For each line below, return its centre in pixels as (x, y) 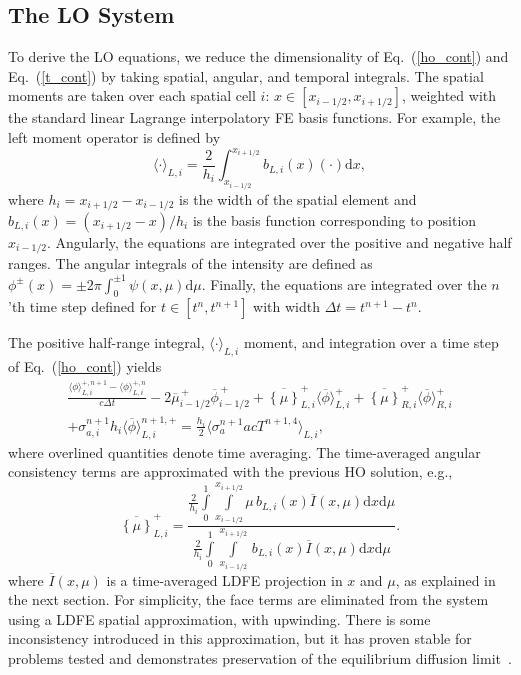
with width (287, 306)
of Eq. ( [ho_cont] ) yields (85, 366)
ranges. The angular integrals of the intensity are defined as (190, 263)
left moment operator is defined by (114, 136)
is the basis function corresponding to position (334, 219)
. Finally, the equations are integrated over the (344, 283)
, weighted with (449, 95)
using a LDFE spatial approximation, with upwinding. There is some (219, 618)
